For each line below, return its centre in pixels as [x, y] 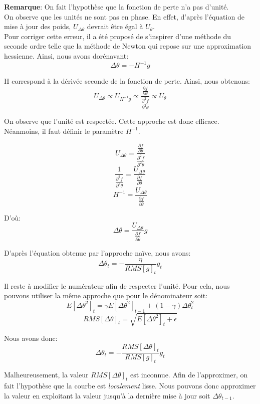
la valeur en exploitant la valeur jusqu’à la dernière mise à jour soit [107, 395]
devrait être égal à [115, 26]
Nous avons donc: [31, 338]
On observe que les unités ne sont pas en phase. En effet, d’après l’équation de [124, 16]
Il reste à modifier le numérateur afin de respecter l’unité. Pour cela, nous [117, 285]
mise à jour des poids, [38, 26]
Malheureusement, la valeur [46, 375]
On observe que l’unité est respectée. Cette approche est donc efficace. [112, 121]
